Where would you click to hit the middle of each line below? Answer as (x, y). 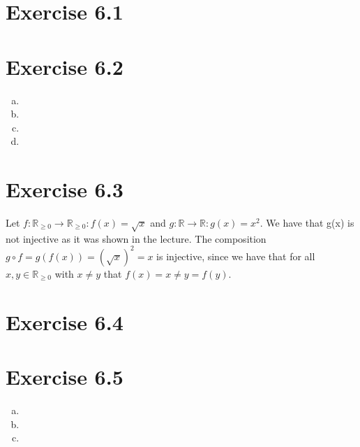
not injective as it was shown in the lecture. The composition (136, 238)
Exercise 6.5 (65, 377)
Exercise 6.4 (65, 321)
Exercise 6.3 (65, 189)
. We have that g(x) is (307, 222)
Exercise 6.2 (65, 66)
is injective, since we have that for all (236, 256)
